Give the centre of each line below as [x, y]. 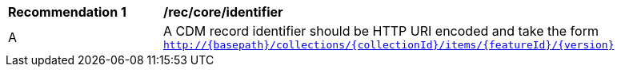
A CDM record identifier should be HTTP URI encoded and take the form [381, 31]
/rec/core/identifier [223, 12]
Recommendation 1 [67, 12]
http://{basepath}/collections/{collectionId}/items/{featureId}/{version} [389, 45]
